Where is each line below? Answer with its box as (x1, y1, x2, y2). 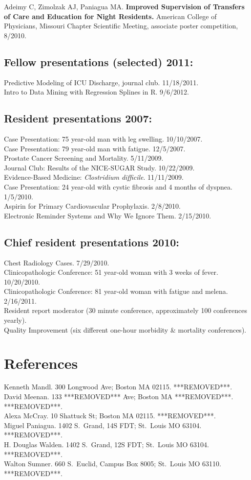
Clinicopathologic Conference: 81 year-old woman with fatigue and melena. (4, 286, 228, 296)
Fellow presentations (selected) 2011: (4, 54, 193, 69)
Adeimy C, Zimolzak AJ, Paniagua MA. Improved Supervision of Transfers (4, 1, 245, 11)
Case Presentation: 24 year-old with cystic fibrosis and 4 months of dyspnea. (4, 181, 232, 192)
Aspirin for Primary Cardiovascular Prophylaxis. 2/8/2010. (4, 201, 181, 211)
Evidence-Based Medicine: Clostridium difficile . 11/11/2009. (4, 172, 184, 182)
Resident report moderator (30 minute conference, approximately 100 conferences (4, 305, 247, 315)
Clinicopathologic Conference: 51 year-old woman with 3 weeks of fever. (4, 267, 218, 277)
